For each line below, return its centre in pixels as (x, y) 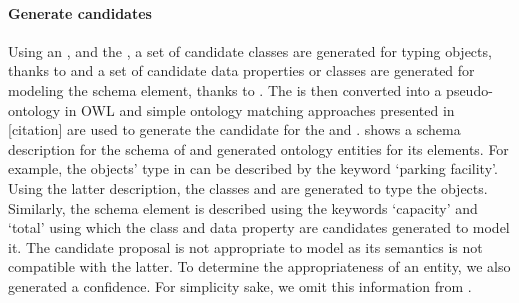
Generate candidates (80, 12)
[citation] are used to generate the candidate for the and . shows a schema (234, 129)
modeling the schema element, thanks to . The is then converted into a (225, 89)
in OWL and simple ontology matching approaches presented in (259, 109)
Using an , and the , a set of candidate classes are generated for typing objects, (250, 50)
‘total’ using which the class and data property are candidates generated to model (259, 227)
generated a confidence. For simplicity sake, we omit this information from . (240, 285)
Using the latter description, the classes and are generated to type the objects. (248, 187)
